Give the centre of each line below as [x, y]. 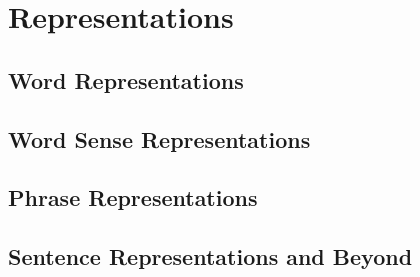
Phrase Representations [133, 197]
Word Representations [126, 79]
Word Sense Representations [159, 138]
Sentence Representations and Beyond [210, 256]
